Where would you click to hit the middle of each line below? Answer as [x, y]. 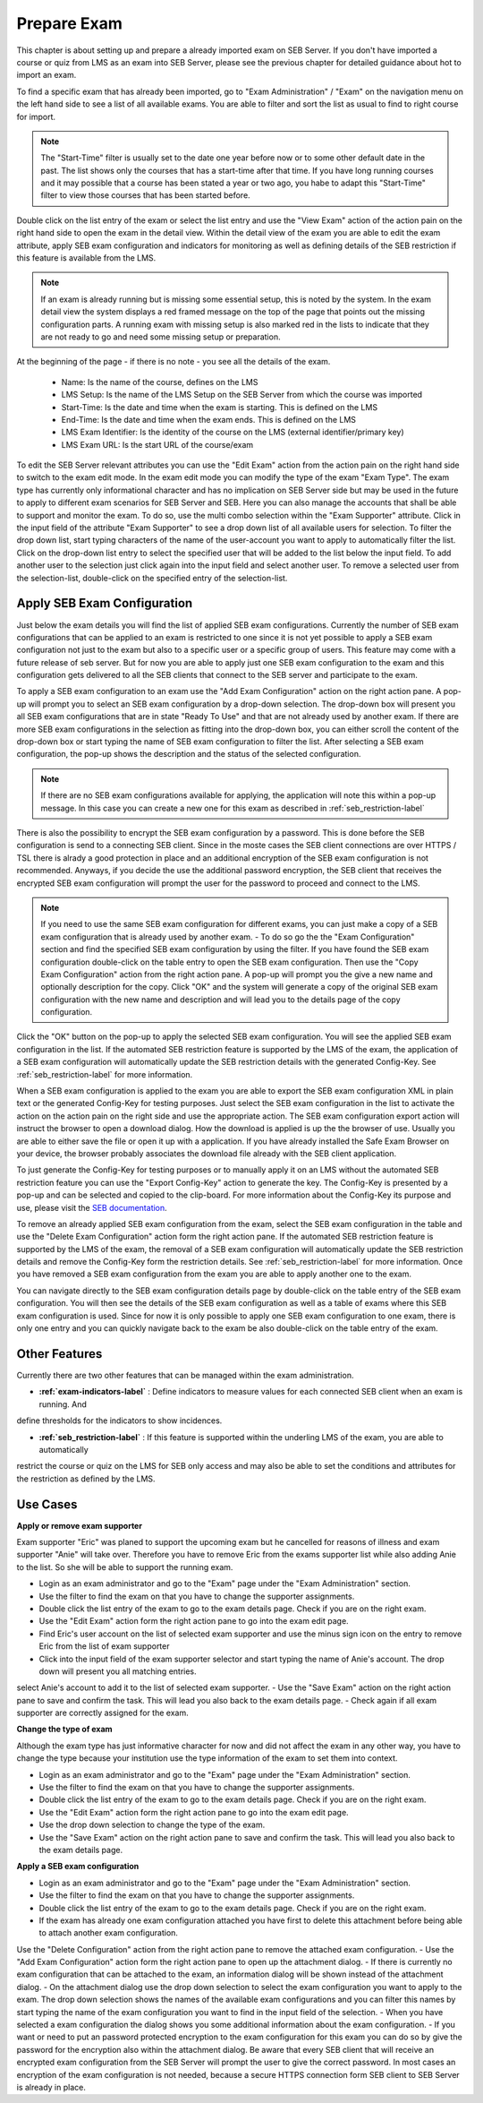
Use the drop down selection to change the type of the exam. [152, 1825]
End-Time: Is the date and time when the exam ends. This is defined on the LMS [209, 419]
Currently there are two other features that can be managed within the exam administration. [185, 1375]
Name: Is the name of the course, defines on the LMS [160, 382]
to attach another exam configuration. [109, 1933]
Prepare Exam [69, 23]
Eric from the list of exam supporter [104, 1646]
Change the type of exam [64, 1730]
